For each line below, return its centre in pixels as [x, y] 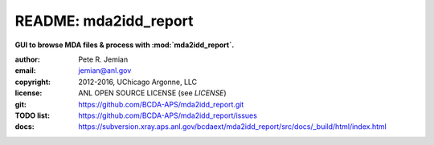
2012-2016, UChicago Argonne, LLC [138, 82]
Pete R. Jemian [103, 59]
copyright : [33, 82]
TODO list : [33, 115]
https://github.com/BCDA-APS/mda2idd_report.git [161, 104]
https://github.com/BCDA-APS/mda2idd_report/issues [168, 115]
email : [25, 70]
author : [27, 59]
